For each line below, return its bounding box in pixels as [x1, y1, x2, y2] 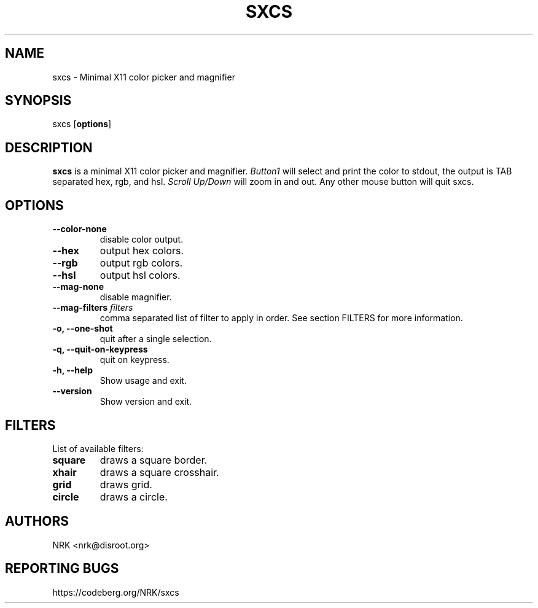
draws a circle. [99, 490, 168, 503]
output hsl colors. [99, 269, 181, 282]
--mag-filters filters [52, 302, 133, 313]
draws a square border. [99, 453, 208, 466]
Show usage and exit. [99, 375, 187, 386]
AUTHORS [5, 513, 69, 529]
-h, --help [52, 365, 93, 376]
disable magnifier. [99, 292, 172, 303]
